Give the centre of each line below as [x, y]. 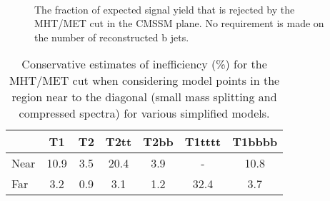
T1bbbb [255, 142]
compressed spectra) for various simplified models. [144, 113]
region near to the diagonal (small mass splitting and [144, 97]
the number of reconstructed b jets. [112, 37]
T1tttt [203, 142]
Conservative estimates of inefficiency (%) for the [144, 64]
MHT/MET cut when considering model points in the [144, 81]
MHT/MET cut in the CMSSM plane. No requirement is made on [179, 23]
